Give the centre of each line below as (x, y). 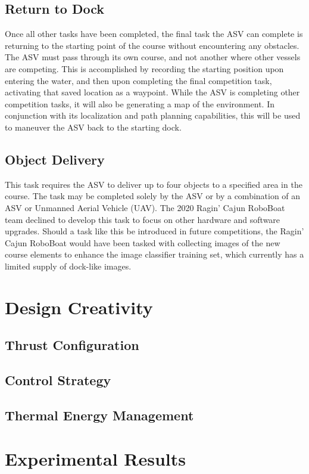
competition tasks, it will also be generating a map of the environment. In (140, 103)
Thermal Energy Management (99, 415)
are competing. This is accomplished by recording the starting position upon (144, 68)
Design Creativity (79, 307)
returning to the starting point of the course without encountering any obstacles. (152, 45)
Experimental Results (95, 459)
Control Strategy (58, 380)
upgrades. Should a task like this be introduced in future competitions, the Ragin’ (154, 231)
